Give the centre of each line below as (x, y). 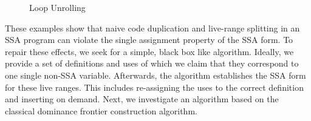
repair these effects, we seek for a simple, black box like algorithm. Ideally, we (149, 51)
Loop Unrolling (57, 7)
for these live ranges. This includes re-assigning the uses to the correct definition (154, 87)
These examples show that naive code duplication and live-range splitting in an (152, 28)
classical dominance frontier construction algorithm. (101, 110)
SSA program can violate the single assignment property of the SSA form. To (149, 40)
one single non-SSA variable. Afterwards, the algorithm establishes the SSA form (155, 75)
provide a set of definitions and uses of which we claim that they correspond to (152, 63)
